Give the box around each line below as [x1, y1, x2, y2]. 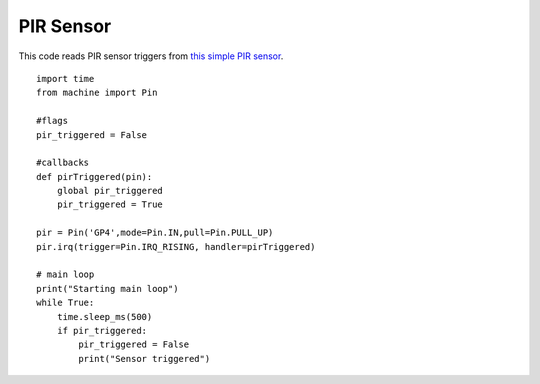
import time [36, 73, 95, 84]
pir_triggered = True [56, 199, 164, 210]
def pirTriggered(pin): [36, 171, 153, 182]
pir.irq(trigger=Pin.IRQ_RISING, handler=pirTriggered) [36, 241, 316, 252]
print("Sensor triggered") [78, 353, 211, 364]
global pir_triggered [56, 185, 164, 197]
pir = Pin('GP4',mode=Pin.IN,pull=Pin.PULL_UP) [36, 227, 274, 239]
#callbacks [36, 157, 90, 169]
